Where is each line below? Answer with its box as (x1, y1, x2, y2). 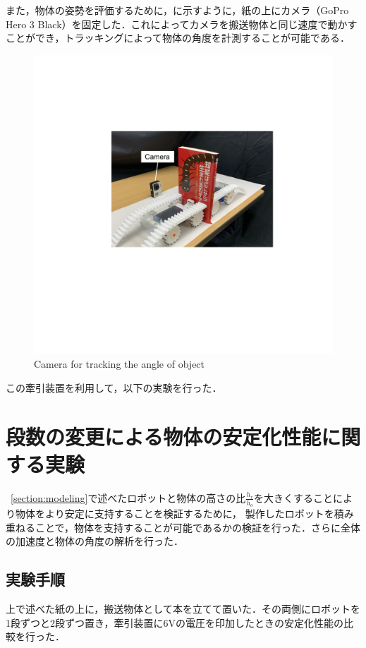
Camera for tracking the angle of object (34, 356, 205, 371)
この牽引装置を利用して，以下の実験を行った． (6, 380, 222, 395)
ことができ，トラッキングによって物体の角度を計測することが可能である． (6, 30, 350, 45)
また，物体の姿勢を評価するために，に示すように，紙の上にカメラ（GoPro (6, 3, 349, 17)
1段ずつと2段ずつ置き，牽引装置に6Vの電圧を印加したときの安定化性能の (6, 615, 344, 630)
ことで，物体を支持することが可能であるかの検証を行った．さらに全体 (35, 520, 360, 534)
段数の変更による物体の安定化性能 (6, 421, 322, 450)
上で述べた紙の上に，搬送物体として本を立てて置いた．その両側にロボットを (6, 601, 360, 616)
